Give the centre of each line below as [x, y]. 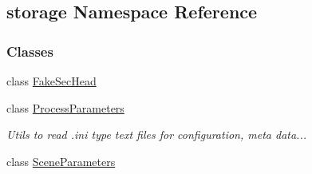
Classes [30, 51]
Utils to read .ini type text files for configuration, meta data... [156, 134]
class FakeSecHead [51, 81]
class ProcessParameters [65, 107]
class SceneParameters [61, 161]
